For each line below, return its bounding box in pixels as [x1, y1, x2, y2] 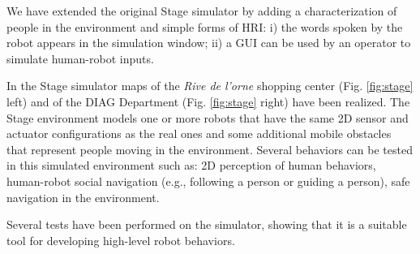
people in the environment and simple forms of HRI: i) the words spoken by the [6, 18, 403, 35]
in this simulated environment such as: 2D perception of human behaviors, [6, 157, 376, 174]
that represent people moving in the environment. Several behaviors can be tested [6, 140, 413, 157]
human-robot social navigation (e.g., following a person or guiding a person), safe [6, 172, 410, 189]
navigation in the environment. [6, 188, 160, 205]
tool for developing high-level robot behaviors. [6, 231, 235, 248]
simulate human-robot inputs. [6, 50, 154, 67]
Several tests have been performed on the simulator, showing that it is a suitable [6, 216, 407, 233]
